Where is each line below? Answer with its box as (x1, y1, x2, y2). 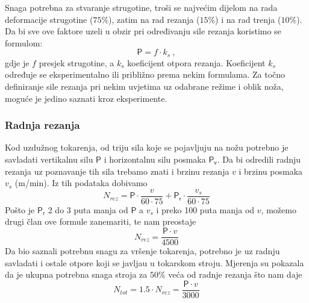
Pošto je (5, 203, 35, 216)
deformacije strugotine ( (5, 13, 93, 25)
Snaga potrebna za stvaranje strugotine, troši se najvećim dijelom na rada (5, 1, 278, 13)
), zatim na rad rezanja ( (108, 13, 200, 25)
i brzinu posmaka (239, 164, 303, 177)
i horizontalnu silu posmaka (104, 153, 206, 166)
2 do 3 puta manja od (48, 203, 128, 216)
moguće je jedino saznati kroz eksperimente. (5, 92, 167, 104)
